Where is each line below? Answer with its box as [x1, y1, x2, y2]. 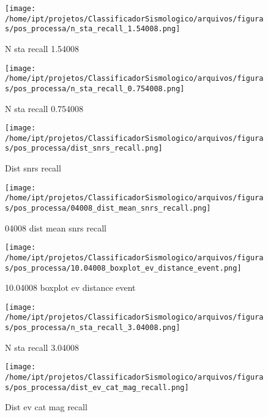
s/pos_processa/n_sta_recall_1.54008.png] [5, 24, 181, 34]
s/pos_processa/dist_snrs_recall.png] [5, 144, 163, 153]
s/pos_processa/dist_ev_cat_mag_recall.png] [5, 383, 189, 392]
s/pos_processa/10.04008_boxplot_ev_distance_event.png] [5, 263, 242, 272]
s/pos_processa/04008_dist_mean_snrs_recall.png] [5, 204, 211, 212]
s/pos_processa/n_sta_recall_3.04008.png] [5, 323, 181, 332]
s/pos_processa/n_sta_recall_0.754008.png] [5, 84, 185, 93]
